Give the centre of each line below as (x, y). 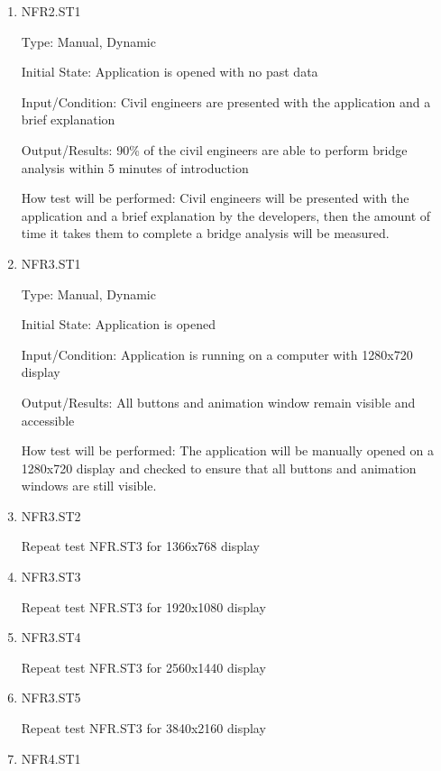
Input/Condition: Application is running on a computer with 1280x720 (217, 354)
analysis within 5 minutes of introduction (135, 167)
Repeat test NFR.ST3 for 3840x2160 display (143, 728)
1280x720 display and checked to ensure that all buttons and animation (219, 468)
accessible (48, 420)
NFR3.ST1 (51, 263)
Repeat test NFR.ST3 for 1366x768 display (140, 546)
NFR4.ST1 (51, 758)
